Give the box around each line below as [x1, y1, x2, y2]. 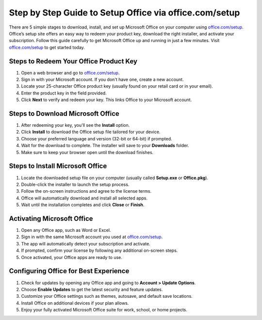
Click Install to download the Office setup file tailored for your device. [21, 129, 161, 135]
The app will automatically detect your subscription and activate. [21, 241, 150, 246]
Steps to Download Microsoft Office [9, 109, 120, 118]
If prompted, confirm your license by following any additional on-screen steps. [21, 247, 178, 254]
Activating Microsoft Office [9, 214, 93, 223]
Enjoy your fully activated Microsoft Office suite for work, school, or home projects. [21, 307, 188, 313]
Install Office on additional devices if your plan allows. [21, 300, 129, 306]
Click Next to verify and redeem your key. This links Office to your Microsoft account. [21, 97, 192, 103]
